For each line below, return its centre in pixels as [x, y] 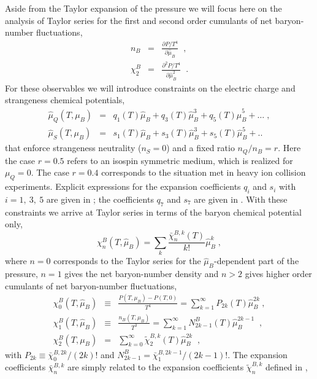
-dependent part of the [256, 261]
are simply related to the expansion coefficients [155, 367]
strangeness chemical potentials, [65, 100]
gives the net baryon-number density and [142, 273]
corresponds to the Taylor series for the [127, 261]
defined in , [287, 367]
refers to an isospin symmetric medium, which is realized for [180, 160]
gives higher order [278, 273]
